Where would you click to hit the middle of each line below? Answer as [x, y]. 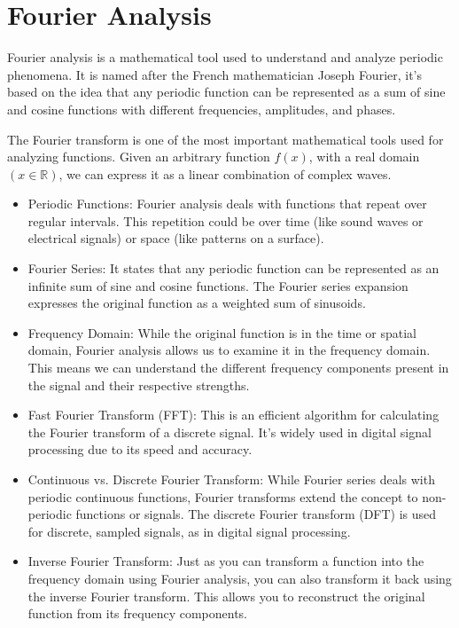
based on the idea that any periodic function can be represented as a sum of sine [226, 92]
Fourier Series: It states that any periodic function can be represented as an [233, 268]
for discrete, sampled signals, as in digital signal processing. [189, 531]
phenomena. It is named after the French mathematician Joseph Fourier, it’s [215, 74]
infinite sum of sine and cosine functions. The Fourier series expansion [218, 285]
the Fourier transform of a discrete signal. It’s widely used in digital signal [229, 432]
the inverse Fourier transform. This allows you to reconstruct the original [226, 596]
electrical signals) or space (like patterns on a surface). [176, 238]
